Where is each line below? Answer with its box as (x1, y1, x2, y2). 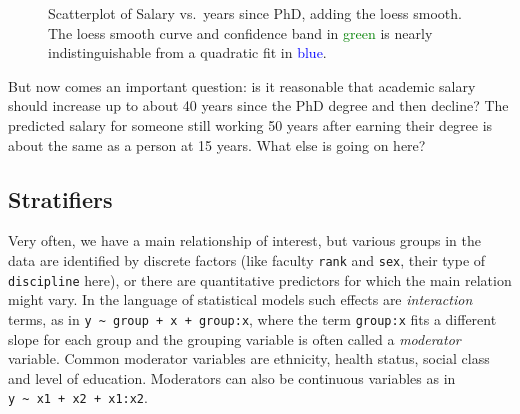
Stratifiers (8, 183, 113, 214)
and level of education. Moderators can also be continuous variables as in (8, 367, 456, 388)
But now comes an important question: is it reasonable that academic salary (8, 75, 476, 96)
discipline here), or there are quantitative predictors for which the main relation (8, 269, 512, 290)
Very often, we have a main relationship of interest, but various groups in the (8, 230, 482, 251)
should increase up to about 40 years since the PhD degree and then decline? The (8, 95, 509, 116)
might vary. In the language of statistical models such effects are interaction (8, 289, 473, 310)
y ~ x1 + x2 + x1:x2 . (8, 387, 148, 408)
